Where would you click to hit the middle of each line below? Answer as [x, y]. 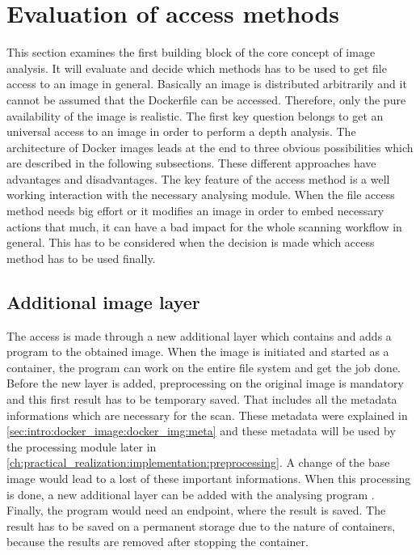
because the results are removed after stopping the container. [157, 542]
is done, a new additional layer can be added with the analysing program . [191, 494]
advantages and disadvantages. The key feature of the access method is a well [198, 178]
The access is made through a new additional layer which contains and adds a [199, 335]
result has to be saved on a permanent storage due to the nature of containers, [201, 525]
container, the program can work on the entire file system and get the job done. [204, 367]
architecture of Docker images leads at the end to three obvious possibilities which [210, 147]
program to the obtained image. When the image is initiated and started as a [198, 352]
